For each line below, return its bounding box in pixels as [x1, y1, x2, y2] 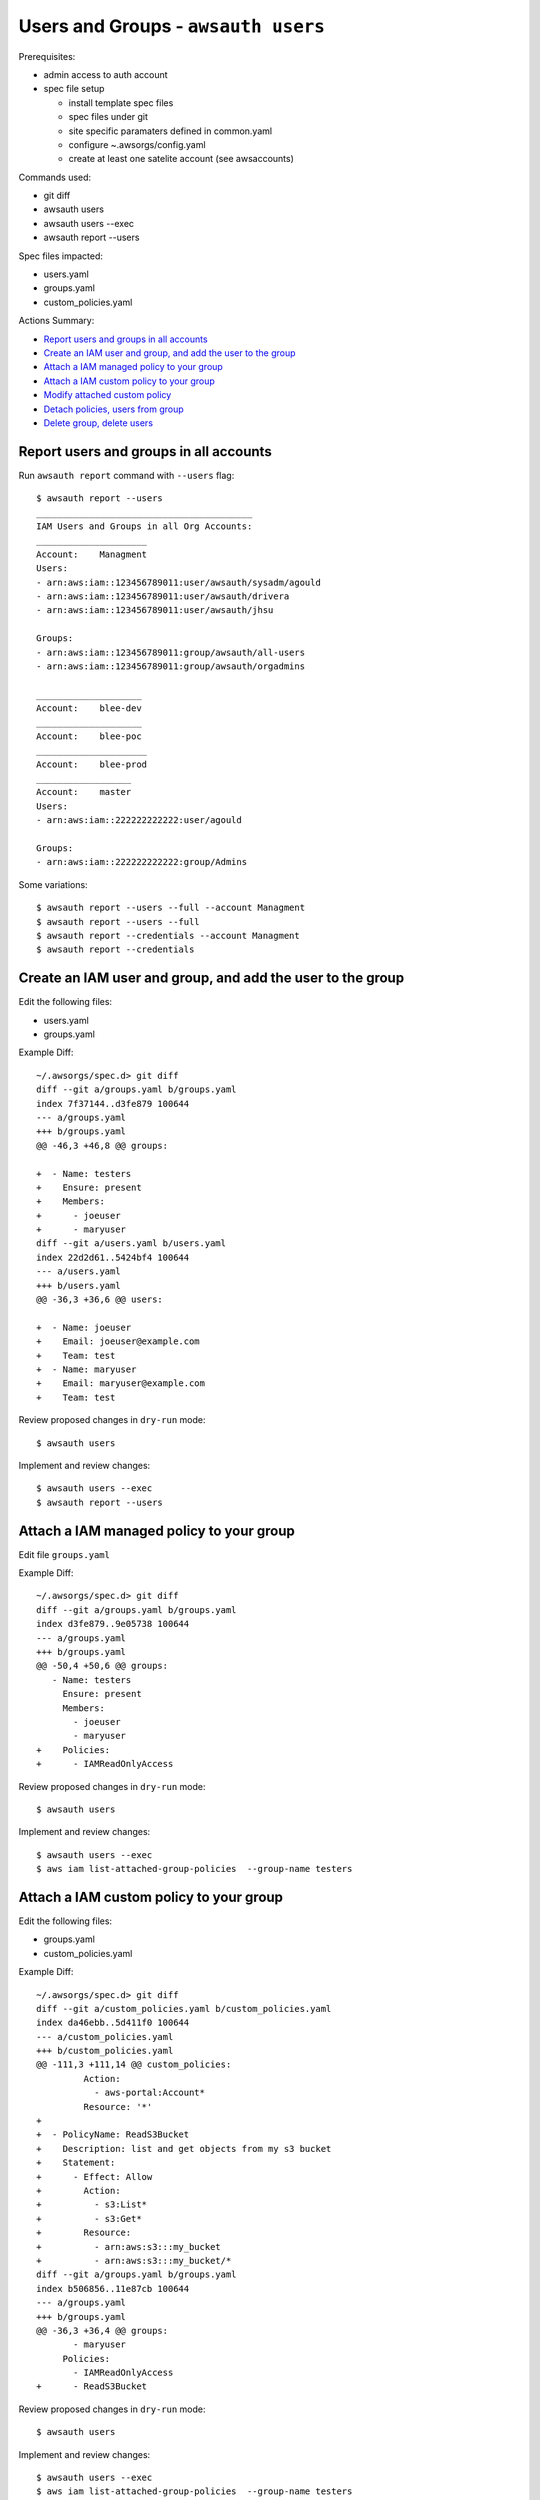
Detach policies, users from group [43, 403, 184, 415]
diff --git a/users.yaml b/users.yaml [36, 1238, 227, 1249]
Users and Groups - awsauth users [18, 15, 325, 37]
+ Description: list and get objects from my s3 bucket [36, 2143, 332, 2154]
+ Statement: [36, 2157, 116, 2169]
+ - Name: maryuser [36, 1364, 137, 1375]
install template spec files [68, 96, 174, 109]
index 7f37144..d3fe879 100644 [36, 1098, 190, 1109]
